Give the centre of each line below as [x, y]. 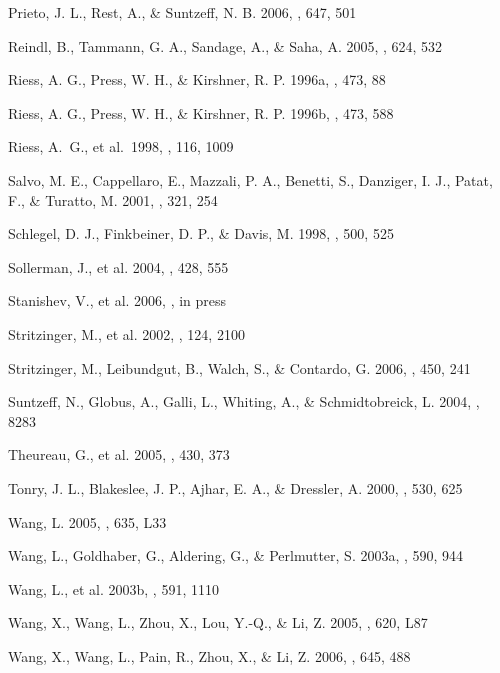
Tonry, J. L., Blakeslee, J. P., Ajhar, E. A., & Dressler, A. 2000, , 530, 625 [235, 487]
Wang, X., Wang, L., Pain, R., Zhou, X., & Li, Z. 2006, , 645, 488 [209, 655]
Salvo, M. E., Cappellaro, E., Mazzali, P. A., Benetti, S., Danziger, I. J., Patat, [250, 179]
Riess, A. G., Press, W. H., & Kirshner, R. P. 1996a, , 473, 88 [197, 79]
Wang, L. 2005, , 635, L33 [87, 521]
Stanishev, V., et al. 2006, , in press [117, 300]
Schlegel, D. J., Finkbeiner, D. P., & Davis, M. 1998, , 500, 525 [201, 233]
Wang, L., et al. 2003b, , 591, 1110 [113, 588]
